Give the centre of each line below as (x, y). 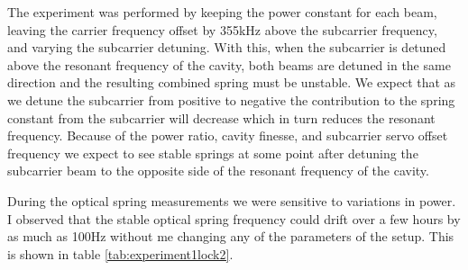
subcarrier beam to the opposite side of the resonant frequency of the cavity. (218, 171)
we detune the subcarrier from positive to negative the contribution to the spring (231, 99)
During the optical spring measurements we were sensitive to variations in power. (232, 200)
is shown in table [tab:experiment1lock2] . (120, 253)
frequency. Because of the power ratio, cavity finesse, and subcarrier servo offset (228, 135)
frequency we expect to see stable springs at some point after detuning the (213, 153)
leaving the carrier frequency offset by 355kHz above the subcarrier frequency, (222, 29)
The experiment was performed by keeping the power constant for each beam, (222, 12)
